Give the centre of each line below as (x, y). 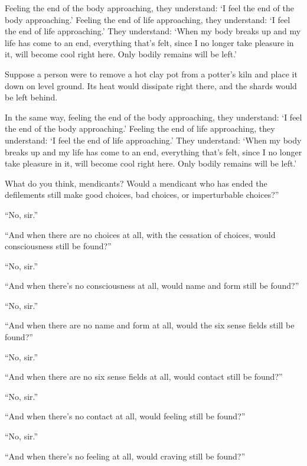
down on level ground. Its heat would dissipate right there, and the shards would (151, 85)
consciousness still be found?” (58, 246)
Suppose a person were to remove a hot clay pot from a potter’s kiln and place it (151, 74)
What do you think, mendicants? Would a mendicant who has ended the (136, 183)
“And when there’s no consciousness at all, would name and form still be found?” (152, 286)
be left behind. (31, 97)
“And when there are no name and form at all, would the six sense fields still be (150, 325)
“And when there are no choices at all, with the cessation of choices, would (140, 234)
